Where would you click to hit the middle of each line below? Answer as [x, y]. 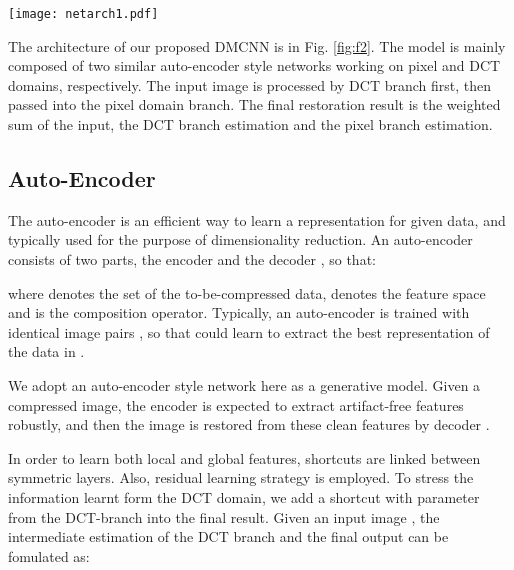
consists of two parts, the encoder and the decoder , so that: [192, 259]
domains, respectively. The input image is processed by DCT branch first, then [250, 84]
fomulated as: [49, 555]
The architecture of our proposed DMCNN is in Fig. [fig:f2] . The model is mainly [257, 45]
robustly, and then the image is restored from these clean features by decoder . [249, 424]
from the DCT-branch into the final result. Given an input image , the [224, 516]
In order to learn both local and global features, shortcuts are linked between [244, 457]
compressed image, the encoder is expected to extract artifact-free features [236, 404]
